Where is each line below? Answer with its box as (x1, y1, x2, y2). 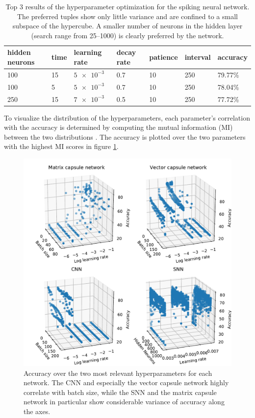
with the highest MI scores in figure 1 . (4, 141, 119, 151)
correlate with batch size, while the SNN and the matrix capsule (24, 387, 217, 397)
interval (184, 52, 211, 62)
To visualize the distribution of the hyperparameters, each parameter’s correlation (4, 112, 250, 123)
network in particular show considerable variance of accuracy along (24, 396, 225, 407)
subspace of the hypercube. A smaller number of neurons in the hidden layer (12, 21, 243, 31)
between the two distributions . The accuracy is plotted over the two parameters (4, 131, 246, 142)
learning (74, 47, 102, 57)
